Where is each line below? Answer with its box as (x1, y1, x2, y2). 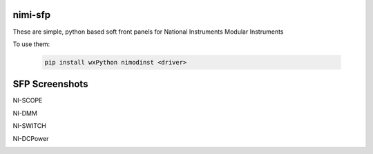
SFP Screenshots (12, 78, 88, 90)
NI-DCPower (12, 134, 49, 142)
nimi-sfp (12, 9, 51, 21)
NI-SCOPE (12, 96, 43, 104)
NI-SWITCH (12, 122, 46, 130)
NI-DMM (12, 109, 38, 117)
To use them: (12, 40, 50, 48)
